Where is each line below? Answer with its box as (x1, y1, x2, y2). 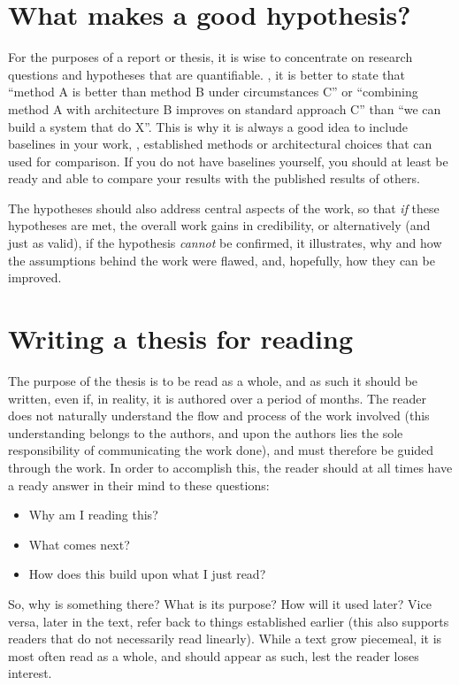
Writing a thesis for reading (8, 320, 354, 357)
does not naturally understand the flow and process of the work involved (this (8, 406, 430, 425)
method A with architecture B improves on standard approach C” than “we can (8, 99, 441, 118)
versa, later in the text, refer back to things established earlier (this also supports (8, 612, 449, 630)
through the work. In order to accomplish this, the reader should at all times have (8, 458, 453, 476)
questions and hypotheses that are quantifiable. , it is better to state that (8, 65, 405, 83)
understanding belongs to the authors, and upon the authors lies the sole (8, 423, 403, 442)
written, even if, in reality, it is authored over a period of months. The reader (8, 389, 426, 407)
